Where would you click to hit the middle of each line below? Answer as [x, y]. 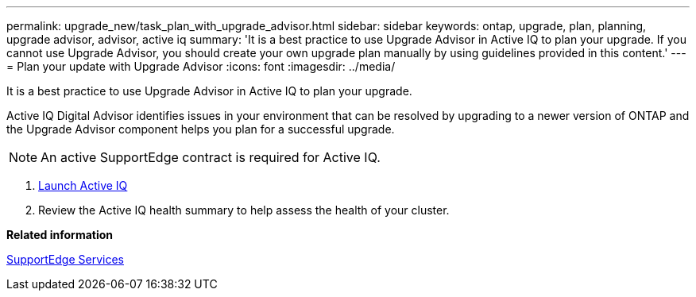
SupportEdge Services [65, 259]
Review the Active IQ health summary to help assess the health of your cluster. [244, 210]
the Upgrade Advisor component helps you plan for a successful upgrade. [201, 129]
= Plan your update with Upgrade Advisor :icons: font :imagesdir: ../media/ [201, 66]
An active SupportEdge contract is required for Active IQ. [211, 157]
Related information [60, 235]
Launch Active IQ [83, 185]
